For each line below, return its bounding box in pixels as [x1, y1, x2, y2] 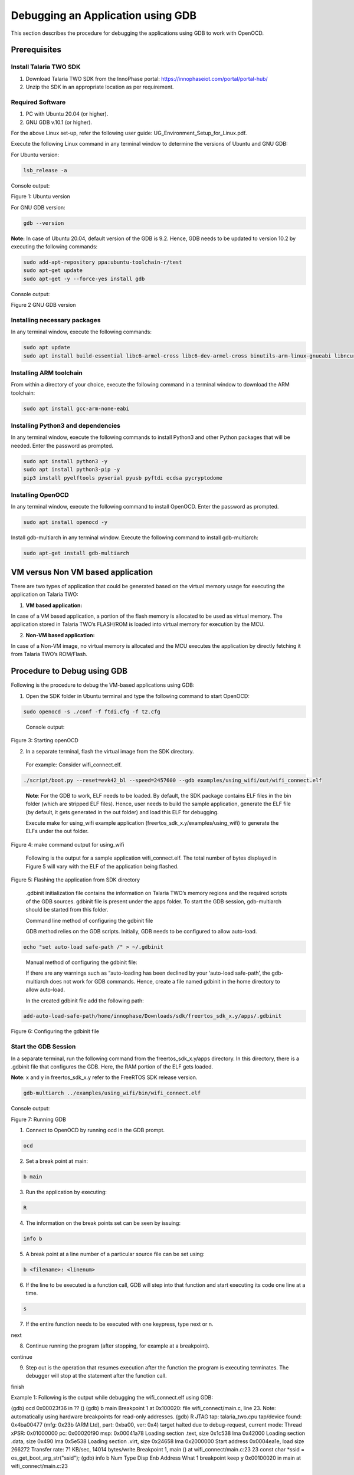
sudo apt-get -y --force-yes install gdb [23, 275, 145, 282]
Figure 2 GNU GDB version [11, 301, 76, 309]
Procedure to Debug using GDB [11, 666, 128, 676]
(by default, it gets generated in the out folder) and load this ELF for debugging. [25, 808, 219, 815]
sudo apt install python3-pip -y [23, 466, 120, 473]
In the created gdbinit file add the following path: [25, 997, 144, 1004]
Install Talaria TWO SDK [11, 63, 81, 71]
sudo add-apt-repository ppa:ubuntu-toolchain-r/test [23, 258, 182, 265]
